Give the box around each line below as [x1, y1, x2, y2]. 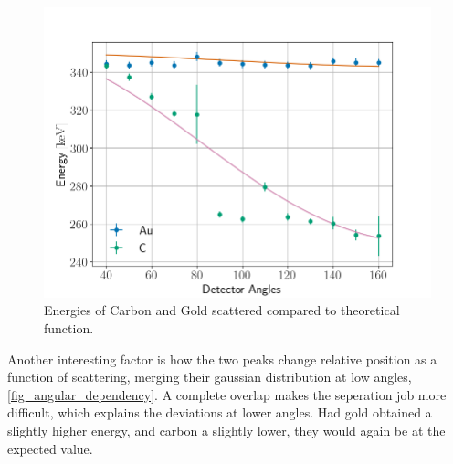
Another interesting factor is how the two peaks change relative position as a [7, 349, 437, 368]
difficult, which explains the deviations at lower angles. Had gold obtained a [7, 403, 432, 422]
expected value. [7, 438, 93, 458]
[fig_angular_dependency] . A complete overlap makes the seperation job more [7, 385, 447, 404]
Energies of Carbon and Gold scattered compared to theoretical [44, 301, 400, 320]
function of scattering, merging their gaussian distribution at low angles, [7, 367, 412, 386]
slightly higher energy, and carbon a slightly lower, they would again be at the [7, 420, 446, 439]
